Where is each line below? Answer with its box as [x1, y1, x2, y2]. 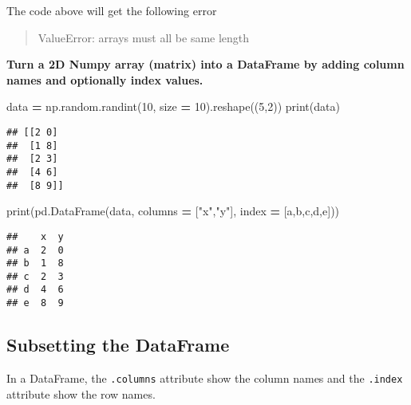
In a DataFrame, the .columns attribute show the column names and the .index [6, 369, 403, 386]
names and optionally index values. [6, 71, 204, 88]
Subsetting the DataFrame [6, 332, 230, 357]
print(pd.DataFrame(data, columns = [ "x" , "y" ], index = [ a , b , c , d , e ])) [6, 202, 340, 219]
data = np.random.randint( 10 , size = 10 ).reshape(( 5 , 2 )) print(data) [6, 98, 340, 115]
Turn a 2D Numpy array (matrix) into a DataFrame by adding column [6, 56, 405, 73]
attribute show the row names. [6, 385, 156, 402]
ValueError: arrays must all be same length [38, 29, 250, 45]
